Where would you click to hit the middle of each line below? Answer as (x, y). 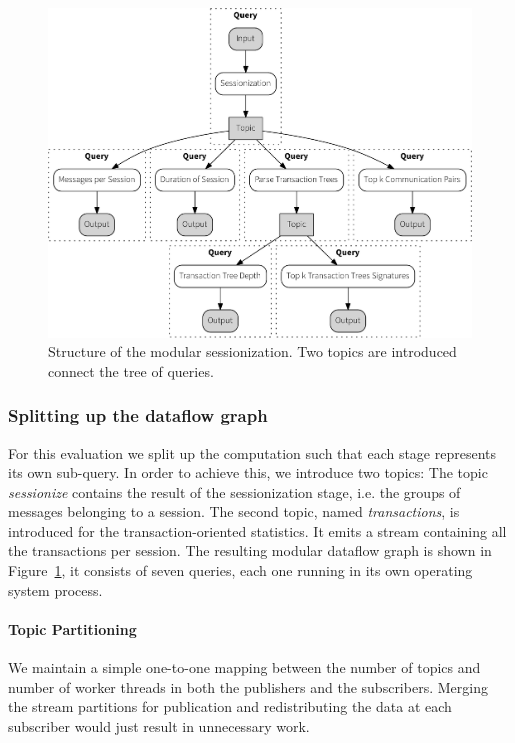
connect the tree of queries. (131, 370)
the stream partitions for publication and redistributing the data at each (230, 706)
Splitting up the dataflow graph (138, 415)
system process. (55, 589)
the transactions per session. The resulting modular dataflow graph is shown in (250, 550)
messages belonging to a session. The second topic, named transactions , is (234, 511)
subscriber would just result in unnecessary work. (159, 725)
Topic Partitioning (72, 628)
